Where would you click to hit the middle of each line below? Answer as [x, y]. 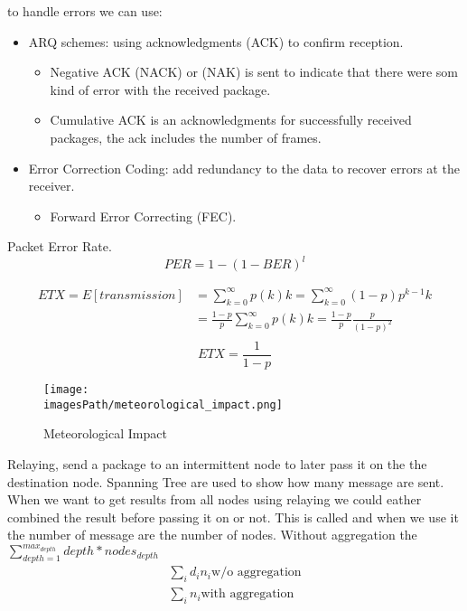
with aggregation [248, 594]
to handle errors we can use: [85, 11]
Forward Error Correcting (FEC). [143, 216]
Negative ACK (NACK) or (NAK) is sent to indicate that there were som [254, 72]
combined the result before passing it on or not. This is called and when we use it [233, 517]
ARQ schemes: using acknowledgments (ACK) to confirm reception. [216, 41]
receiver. [51, 186]
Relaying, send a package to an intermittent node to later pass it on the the [217, 463]
